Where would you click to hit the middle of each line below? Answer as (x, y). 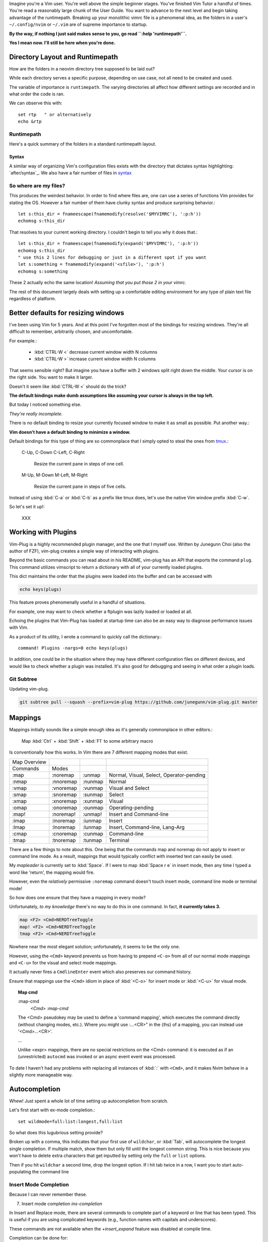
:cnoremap (65, 834)
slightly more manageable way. (41, 1075)
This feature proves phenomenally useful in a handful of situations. (77, 602)
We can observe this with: (36, 103)
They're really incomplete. (36, 414)
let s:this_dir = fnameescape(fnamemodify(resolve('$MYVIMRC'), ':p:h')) (110, 214)
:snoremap (64, 794)
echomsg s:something (43, 271)
